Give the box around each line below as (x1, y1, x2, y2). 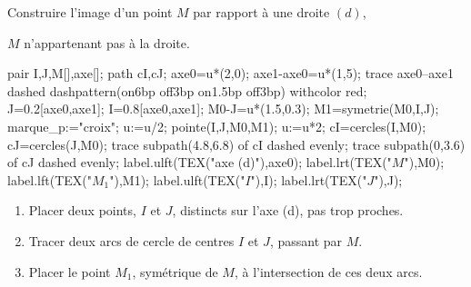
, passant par (269, 231, 343, 250)
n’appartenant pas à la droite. (24, 33, 190, 52)
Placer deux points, (28, 201, 136, 220)
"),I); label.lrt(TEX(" (250, 170, 367, 189)
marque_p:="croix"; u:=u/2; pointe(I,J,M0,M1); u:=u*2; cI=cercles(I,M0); (7, 116, 426, 135)
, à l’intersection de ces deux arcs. (234, 262, 423, 281)
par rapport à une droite (193, 3, 330, 21)
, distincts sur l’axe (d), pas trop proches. (172, 201, 404, 220)
